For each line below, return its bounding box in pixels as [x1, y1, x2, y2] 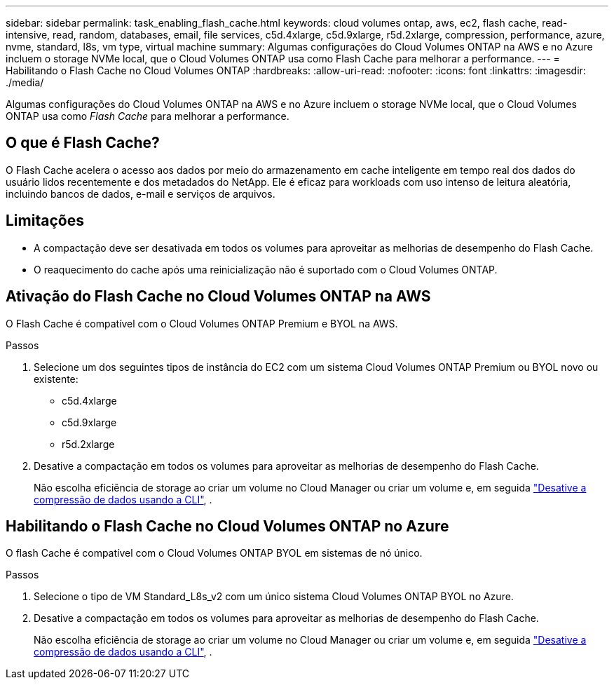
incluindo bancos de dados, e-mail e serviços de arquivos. [6, 187, 275, 200]
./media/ [6, 76, 44, 88]
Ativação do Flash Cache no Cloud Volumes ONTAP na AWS [6, 287, 431, 306]
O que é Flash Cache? [6, 134, 160, 152]
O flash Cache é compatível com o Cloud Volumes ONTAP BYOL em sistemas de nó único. [6, 547, 423, 559]
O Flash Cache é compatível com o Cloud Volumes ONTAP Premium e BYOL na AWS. [6, 317, 398, 330]
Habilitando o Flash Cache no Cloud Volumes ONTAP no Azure [6, 517, 449, 535]
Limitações [6, 212, 84, 230]
